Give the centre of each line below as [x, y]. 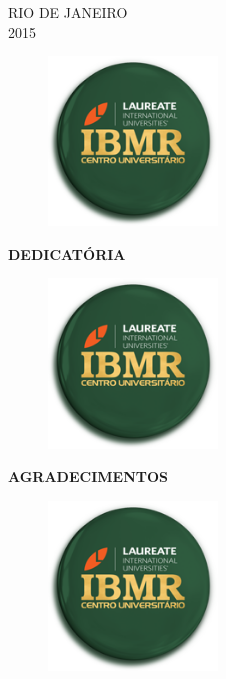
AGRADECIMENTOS [88, 476]
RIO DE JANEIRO [68, 12]
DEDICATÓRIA [67, 253]
